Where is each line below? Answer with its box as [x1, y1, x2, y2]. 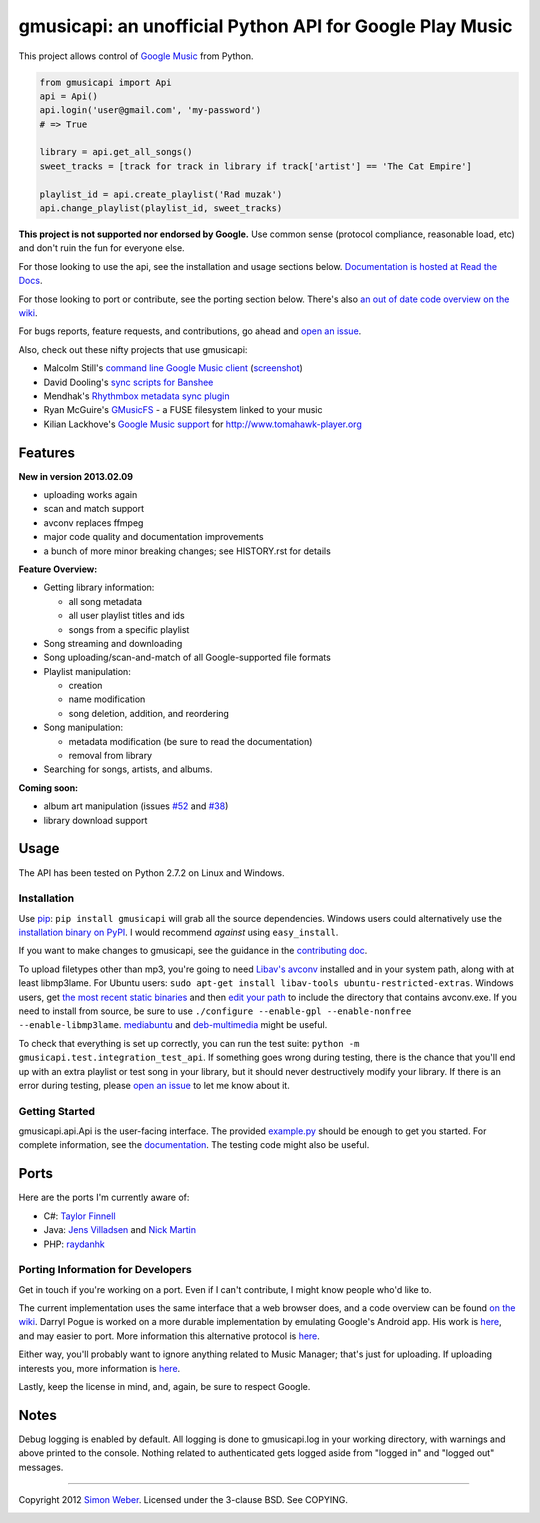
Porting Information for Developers [18, 1263, 192, 1277]
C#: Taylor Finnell [43, 1210, 116, 1222]
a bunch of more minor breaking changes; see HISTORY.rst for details [43, 545, 332, 557]
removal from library [68, 750, 153, 762]
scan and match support [43, 503, 145, 515]
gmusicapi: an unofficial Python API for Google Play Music [18, 15, 513, 37]
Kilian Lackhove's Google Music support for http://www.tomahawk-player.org [43, 418, 362, 430]
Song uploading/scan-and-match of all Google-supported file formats [43, 651, 332, 664]
